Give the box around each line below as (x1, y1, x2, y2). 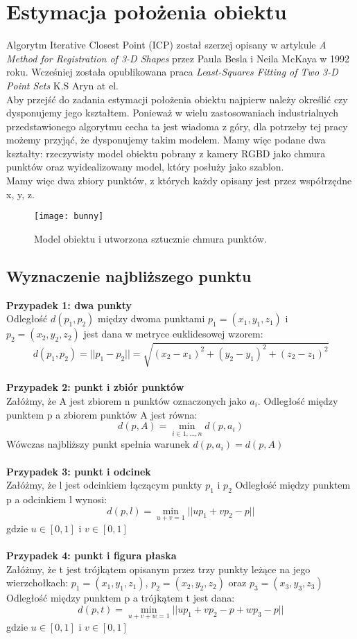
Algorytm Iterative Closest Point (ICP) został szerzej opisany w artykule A (6, 37, 326, 52)
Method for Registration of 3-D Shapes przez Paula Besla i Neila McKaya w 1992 (6, 51, 350, 65)
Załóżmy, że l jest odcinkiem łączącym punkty (6, 478, 202, 492)
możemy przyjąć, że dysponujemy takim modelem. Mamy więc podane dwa (6, 132, 326, 147)
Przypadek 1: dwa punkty (6, 297, 132, 312)
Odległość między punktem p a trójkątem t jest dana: (6, 590, 235, 605)
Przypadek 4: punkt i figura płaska (6, 548, 177, 563)
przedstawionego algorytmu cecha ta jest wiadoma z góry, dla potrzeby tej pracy (6, 119, 348, 133)
